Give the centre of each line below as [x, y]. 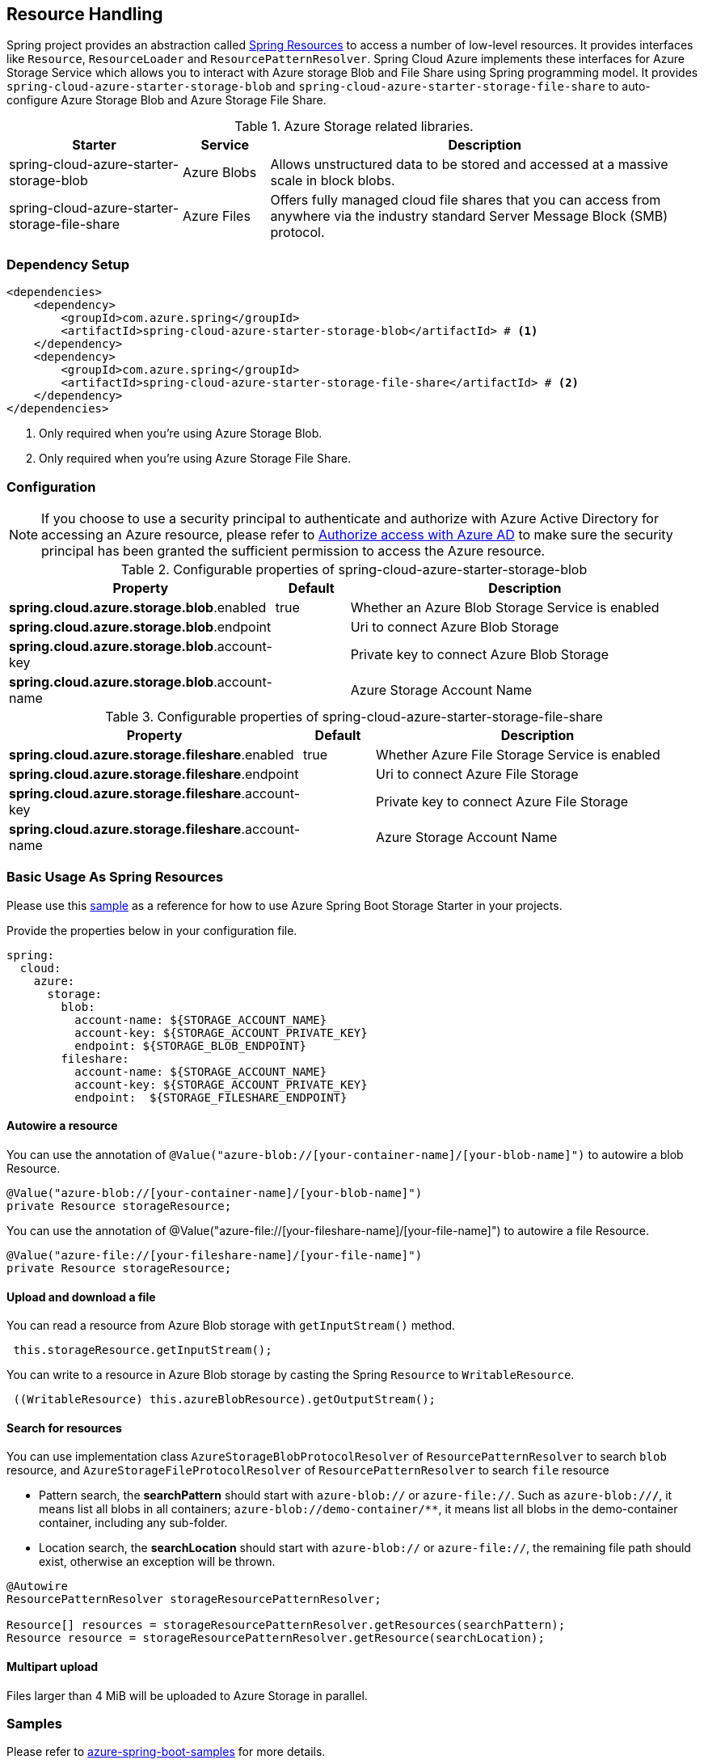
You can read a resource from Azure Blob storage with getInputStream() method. [231, 1326]
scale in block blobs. [333, 181]
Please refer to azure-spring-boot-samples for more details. [166, 1752]
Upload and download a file [81, 1297]
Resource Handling [85, 14]
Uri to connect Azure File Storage [477, 774]
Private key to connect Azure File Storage [502, 801]
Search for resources [64, 1428]
